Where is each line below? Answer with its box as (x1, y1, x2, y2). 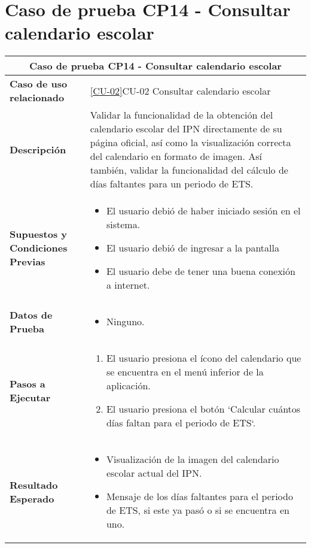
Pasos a (10, 376, 45, 390)
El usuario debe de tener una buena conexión (106, 264, 295, 278)
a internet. (106, 278, 150, 292)
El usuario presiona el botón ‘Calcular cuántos (106, 402, 301, 416)
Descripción (10, 142, 66, 156)
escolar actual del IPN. (106, 466, 202, 480)
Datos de (10, 307, 53, 322)
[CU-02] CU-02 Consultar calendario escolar (90, 83, 271, 98)
